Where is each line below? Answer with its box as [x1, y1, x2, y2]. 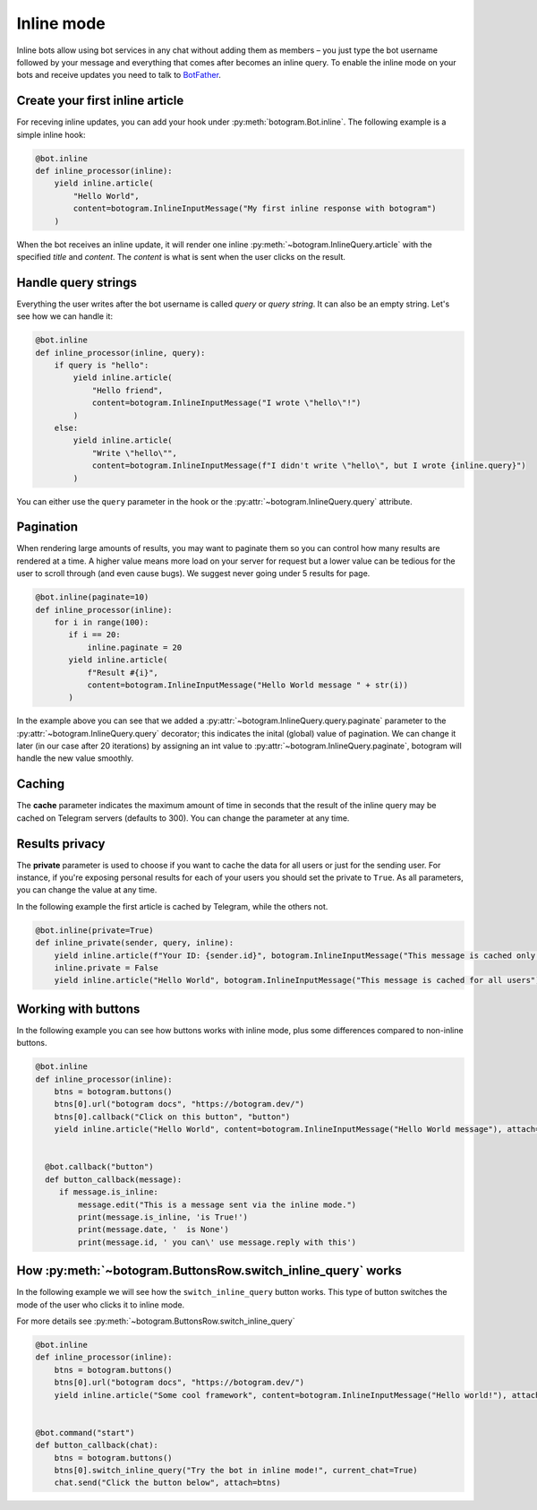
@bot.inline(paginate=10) [35, 592, 149, 602]
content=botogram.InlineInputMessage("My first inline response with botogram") [72, 203, 438, 214]
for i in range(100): [54, 617, 149, 627]
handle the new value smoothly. [16, 753, 134, 764]
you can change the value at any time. [16, 884, 158, 895]
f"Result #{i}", [87, 668, 158, 677]
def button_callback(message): [45, 1174, 183, 1185]
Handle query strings [16, 274, 138, 290]
